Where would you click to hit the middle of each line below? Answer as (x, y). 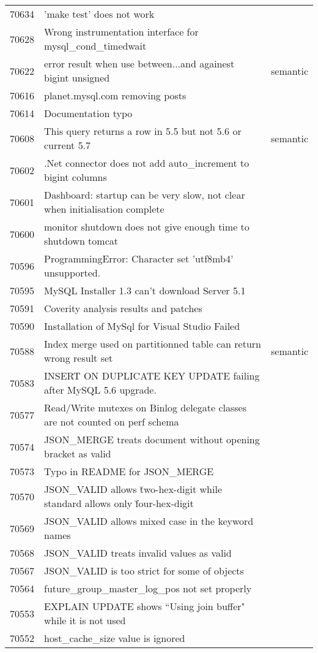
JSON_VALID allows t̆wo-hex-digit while (133, 489)
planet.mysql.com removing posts (115, 95)
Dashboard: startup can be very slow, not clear (145, 195)
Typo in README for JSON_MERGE (129, 471)
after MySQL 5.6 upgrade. (100, 390)
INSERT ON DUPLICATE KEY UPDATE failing (152, 376)
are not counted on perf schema (112, 422)
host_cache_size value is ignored (115, 638)
